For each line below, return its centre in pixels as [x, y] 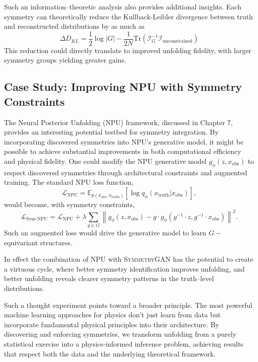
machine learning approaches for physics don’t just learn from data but [112, 315]
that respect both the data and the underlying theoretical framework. [110, 353]
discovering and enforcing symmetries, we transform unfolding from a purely [120, 334]
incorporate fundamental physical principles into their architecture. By [112, 324]
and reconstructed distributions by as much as [74, 26]
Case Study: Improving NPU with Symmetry [123, 87]
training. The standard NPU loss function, [69, 182]
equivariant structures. [38, 242]
